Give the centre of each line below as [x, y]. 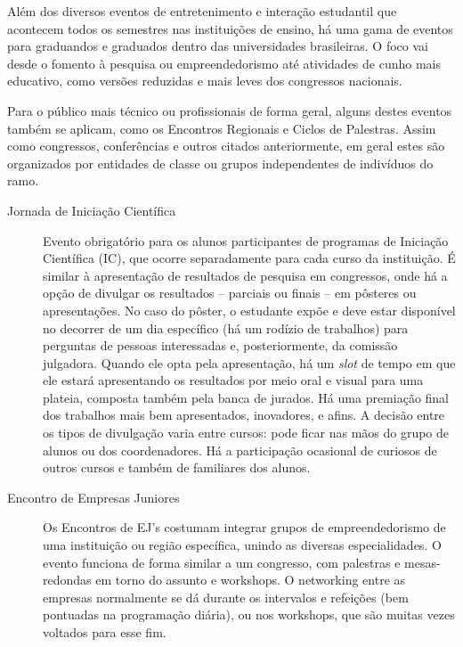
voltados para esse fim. [105, 632]
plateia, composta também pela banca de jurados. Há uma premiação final [246, 397]
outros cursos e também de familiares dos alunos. [177, 467]
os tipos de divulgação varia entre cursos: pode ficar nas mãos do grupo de [246, 433]
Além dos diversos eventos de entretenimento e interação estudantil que [202, 11]
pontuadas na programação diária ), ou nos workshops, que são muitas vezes [249, 614]
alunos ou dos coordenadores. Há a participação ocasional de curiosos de [240, 450]
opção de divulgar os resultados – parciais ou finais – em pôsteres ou [230, 293]
